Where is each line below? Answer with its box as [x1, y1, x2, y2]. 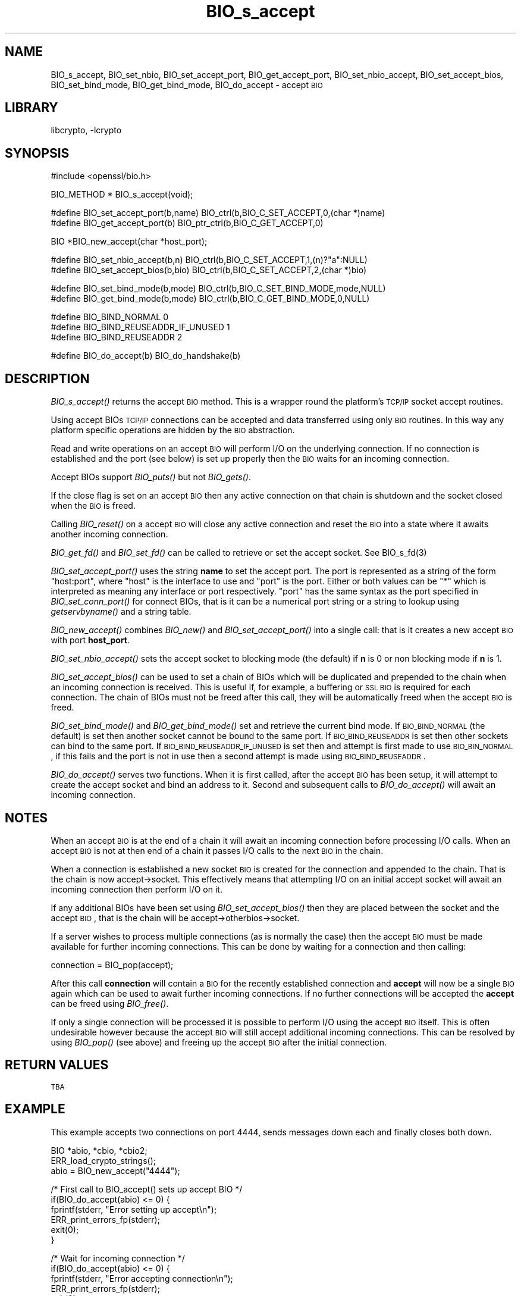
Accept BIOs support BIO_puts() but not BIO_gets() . [51, 472, 252, 483]
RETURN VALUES [5, 1057, 109, 1073]
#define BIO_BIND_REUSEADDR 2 [51, 332, 183, 343]
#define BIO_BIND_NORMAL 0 [51, 312, 168, 323]
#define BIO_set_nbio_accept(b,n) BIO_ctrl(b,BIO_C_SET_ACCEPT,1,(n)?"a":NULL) [51, 255, 368, 265]
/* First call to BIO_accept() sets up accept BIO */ [51, 1184, 243, 1194]
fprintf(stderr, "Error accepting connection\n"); [51, 1273, 233, 1284]
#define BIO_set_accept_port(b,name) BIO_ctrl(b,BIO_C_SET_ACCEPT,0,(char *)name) [51, 208, 385, 218]
